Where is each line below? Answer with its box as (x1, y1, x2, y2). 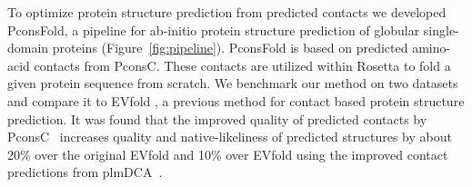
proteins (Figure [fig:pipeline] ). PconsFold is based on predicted (52, 38, 408, 57)
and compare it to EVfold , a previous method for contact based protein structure (7, 91, 465, 110)
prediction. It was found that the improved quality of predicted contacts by (7, 109, 427, 128)
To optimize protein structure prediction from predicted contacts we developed (7, 3, 447, 21)
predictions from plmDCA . (7, 162, 163, 182)
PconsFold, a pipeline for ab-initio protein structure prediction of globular (7, 20, 420, 39)
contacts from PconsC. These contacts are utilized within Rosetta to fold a (34, 55, 451, 74)
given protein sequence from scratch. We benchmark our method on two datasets (7, 74, 458, 93)
